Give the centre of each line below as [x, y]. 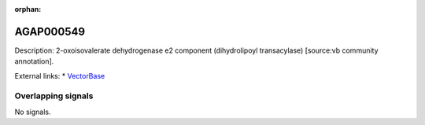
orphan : [28, 9]
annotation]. [34, 61]
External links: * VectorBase [60, 75]
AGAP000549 [50, 31]
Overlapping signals [54, 96]
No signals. [33, 112]
